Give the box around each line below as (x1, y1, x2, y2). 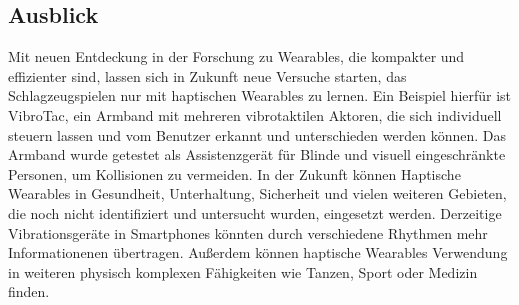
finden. (8, 281, 50, 302)
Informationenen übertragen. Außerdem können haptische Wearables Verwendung (8, 242, 508, 263)
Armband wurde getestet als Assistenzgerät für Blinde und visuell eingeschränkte (8, 144, 506, 165)
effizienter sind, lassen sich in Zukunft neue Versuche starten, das (8, 65, 407, 86)
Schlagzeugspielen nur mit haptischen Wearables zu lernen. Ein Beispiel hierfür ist (8, 85, 512, 106)
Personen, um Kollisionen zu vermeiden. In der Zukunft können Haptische (8, 163, 461, 184)
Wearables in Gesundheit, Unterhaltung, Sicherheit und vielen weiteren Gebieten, (8, 183, 507, 204)
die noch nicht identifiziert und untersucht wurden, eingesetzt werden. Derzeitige (8, 202, 502, 223)
